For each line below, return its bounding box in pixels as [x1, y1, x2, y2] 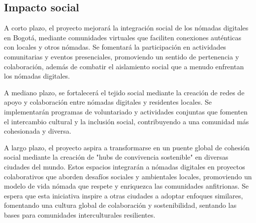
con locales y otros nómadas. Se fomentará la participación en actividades [4, 42, 226, 52]
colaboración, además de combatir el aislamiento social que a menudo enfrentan [4, 61, 244, 71]
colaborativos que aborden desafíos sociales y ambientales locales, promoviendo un [4, 171, 252, 181]
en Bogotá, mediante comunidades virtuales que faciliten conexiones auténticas [4, 32, 241, 42]
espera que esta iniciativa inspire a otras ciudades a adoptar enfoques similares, [4, 190, 243, 200]
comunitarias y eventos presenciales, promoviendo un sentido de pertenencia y [4, 51, 239, 61]
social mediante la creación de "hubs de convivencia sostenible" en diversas [4, 152, 228, 162]
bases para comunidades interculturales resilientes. [4, 209, 156, 220]
